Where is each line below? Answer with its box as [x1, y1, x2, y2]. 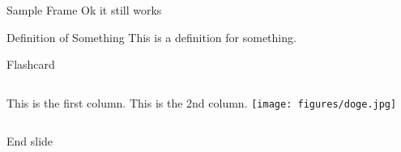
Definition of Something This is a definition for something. [6, 28, 296, 45]
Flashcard [6, 56, 55, 73]
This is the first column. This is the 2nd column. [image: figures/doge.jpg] [6, 94, 397, 111]
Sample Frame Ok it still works [6, 2, 162, 18]
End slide [6, 133, 53, 150]
